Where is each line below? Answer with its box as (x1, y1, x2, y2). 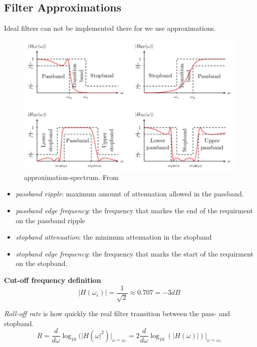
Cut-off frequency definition (4, 275, 101, 285)
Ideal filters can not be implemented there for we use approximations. (4, 23, 216, 33)
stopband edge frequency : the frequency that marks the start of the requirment (15, 248, 254, 259)
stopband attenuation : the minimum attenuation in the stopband (15, 232, 212, 242)
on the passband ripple (15, 215, 86, 225)
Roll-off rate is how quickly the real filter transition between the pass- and (4, 308, 230, 319)
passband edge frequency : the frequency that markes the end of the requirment (15, 205, 253, 216)
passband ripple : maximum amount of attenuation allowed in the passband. (15, 188, 244, 199)
